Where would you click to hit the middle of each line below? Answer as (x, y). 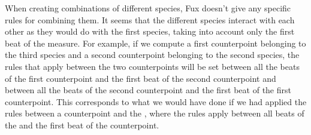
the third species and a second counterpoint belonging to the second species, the (152, 55)
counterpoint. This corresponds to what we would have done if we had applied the (156, 101)
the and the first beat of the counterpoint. (82, 125)
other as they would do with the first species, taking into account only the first (150, 31)
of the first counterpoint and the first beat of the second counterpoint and (141, 78)
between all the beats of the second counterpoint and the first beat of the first (148, 90)
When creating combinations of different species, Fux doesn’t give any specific (148, 8)
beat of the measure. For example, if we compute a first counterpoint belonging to (155, 43)
